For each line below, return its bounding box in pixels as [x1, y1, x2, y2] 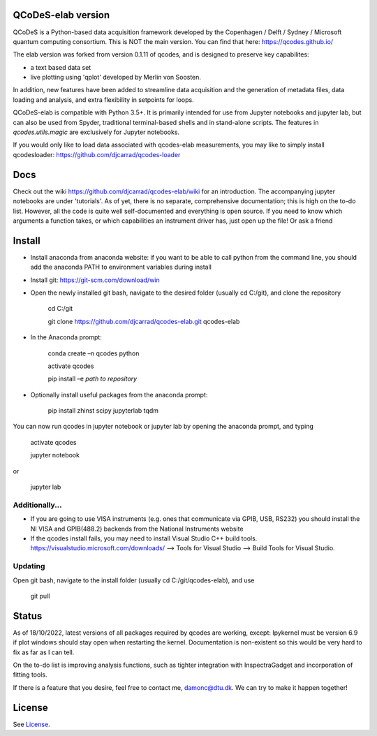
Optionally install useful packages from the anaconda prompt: [30, 390, 208, 399]
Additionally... [13, 500, 62, 510]
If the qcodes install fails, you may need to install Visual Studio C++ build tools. [30, 534, 258, 543]
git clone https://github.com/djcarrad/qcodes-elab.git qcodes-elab [47, 317, 240, 325]
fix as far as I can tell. [13, 648, 75, 656]
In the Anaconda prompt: [30, 333, 103, 341]
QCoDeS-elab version [13, 9, 110, 21]
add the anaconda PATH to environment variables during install [30, 263, 212, 272]
